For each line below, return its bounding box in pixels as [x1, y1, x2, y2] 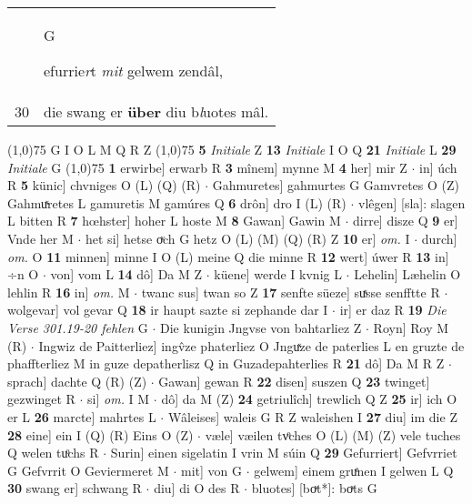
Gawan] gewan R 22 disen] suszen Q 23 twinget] [158, 371, 430, 390]
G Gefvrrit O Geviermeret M [7, 460, 169, 479]
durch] [421, 228, 457, 247]
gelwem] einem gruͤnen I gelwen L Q [254, 460, 454, 479]
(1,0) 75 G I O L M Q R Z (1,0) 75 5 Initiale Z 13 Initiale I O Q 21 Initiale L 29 [7, 140, 457, 158]
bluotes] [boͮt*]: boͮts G [251, 479, 377, 498]
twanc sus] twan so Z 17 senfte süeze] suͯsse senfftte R [141, 282, 440, 301]
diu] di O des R [154, 479, 240, 498]
